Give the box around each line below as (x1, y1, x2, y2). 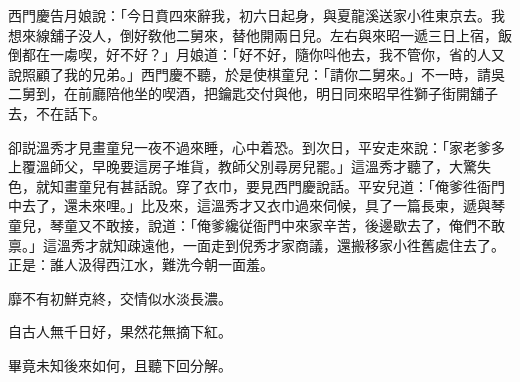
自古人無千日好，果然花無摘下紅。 (8, 321, 232, 342)
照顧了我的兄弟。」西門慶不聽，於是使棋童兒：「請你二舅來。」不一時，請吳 (21, 63, 505, 84)
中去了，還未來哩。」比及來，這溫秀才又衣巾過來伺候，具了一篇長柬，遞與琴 (8, 195, 505, 216)
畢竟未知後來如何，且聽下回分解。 (8, 354, 232, 375)
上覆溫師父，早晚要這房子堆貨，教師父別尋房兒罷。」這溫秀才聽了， (8, 156, 449, 177)
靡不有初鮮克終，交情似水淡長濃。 (8, 287, 232, 308)
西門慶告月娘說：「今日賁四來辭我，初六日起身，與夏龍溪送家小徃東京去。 (8, 5, 491, 25)
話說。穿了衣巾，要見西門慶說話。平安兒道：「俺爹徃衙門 (133, 175, 505, 196)
